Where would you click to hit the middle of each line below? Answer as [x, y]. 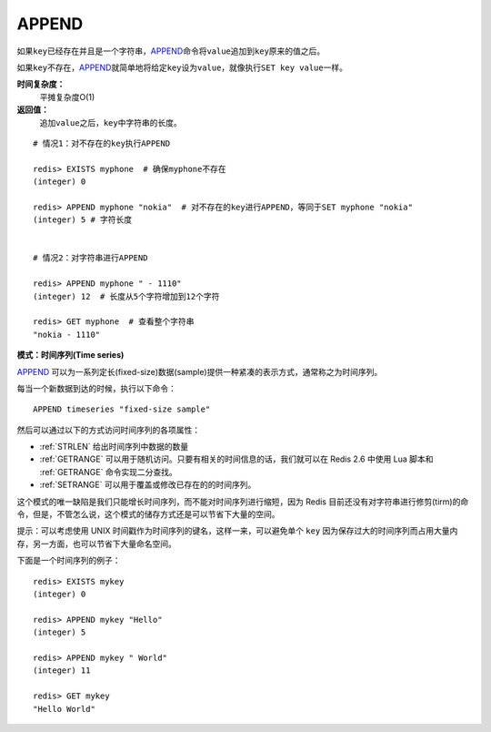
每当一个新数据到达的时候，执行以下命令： [96, 388]
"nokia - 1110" [67, 334]
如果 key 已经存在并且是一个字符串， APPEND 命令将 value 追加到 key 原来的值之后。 [171, 51]
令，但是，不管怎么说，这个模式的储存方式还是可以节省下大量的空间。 [148, 514]
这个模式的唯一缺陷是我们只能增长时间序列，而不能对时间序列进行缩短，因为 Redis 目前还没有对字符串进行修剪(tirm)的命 [243, 502]
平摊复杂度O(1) [67, 97]
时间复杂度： [41, 84]
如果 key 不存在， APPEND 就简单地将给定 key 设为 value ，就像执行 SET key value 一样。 [182, 67]
